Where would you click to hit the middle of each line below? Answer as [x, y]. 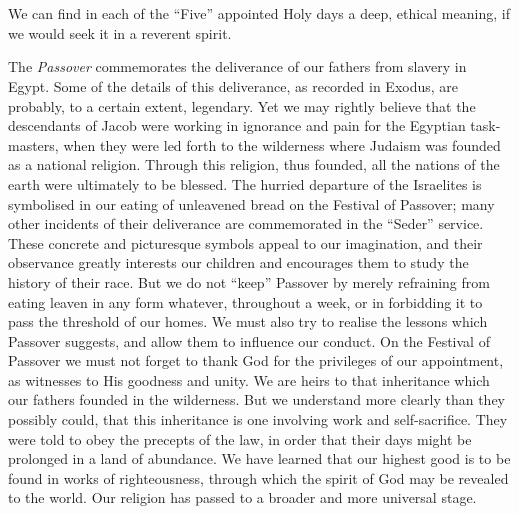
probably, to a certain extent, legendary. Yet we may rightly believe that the [242, 105]
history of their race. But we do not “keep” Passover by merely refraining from [249, 281]
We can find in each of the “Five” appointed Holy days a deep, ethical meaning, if [259, 13]
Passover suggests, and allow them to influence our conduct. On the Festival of [249, 340]
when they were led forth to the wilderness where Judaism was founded [282, 144]
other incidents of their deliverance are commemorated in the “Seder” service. [246, 223]
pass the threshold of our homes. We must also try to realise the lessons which [248, 321]
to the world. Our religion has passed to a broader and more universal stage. [242, 497]
